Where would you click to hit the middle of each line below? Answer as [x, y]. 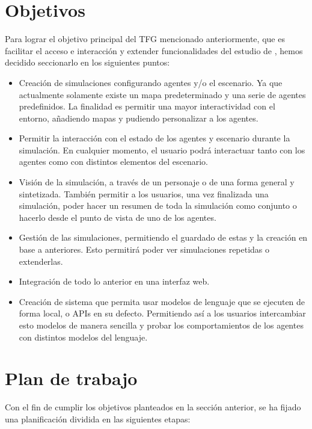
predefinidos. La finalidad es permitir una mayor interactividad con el [147, 106]
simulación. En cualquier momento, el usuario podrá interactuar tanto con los [162, 150]
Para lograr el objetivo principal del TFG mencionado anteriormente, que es [145, 39]
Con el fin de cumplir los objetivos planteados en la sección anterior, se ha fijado [153, 407]
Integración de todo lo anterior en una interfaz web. [114, 281]
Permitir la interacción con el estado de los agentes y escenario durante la [154, 138]
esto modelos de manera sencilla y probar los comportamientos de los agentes [161, 325]
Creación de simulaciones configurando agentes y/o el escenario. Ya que [151, 82]
